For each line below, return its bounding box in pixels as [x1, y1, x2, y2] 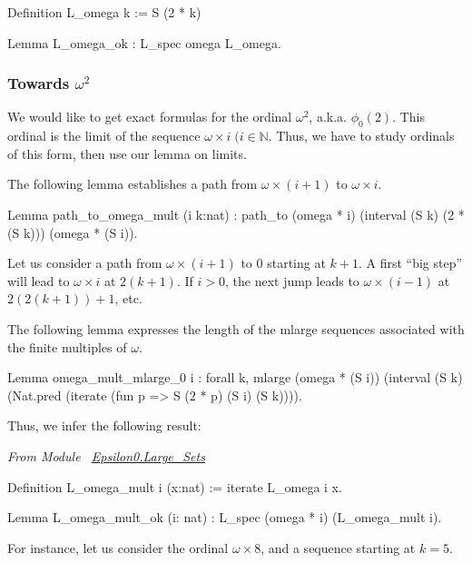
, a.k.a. [309, 107, 347, 126]
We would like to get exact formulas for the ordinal [7, 107, 292, 126]
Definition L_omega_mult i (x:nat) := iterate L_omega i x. [7, 477, 342, 496]
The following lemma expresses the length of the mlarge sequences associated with [7, 319, 465, 338]
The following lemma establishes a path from [7, 174, 258, 193]
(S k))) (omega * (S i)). [7, 222, 138, 242]
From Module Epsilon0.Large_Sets [7, 446, 205, 465]
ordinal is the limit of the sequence [7, 126, 201, 145]
